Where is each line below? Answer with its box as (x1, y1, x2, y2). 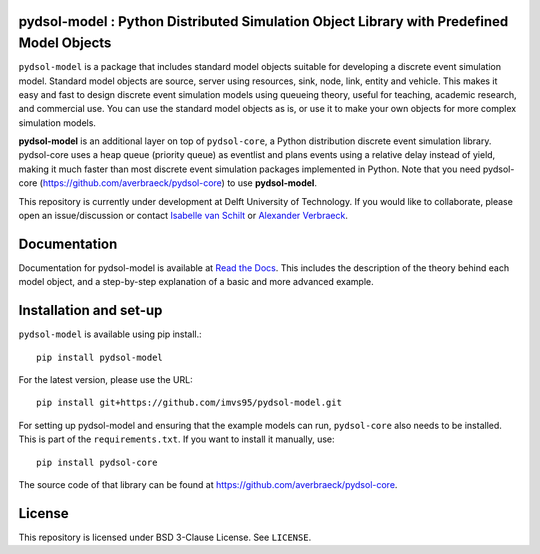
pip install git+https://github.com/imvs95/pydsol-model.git (36, 397, 342, 409)
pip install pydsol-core (36, 456, 158, 468)
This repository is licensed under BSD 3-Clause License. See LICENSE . (18, 531, 312, 543)
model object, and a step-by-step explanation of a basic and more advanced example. (18, 276, 374, 288)
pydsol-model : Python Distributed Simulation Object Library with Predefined (18, 13, 509, 30)
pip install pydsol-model (36, 351, 164, 363)
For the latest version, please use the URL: (18, 374, 194, 385)
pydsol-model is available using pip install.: (18, 328, 202, 340)
